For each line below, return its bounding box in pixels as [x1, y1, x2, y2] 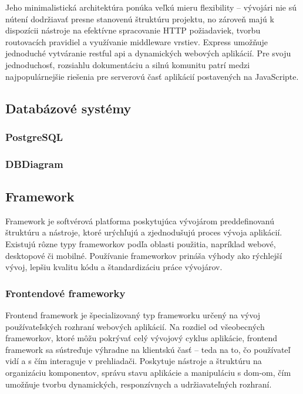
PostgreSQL [5, 129, 63, 144]
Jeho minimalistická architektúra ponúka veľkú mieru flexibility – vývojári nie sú [5, 1, 297, 13]
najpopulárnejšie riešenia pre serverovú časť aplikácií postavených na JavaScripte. [5, 70, 299, 82]
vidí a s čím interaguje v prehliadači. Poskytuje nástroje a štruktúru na [5, 355, 262, 367]
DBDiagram [5, 156, 63, 171]
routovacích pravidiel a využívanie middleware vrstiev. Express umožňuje [5, 35, 268, 48]
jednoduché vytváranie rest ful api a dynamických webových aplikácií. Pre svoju [5, 47, 291, 59]
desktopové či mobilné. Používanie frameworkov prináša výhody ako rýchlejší [5, 249, 282, 261]
